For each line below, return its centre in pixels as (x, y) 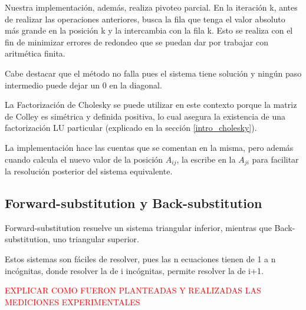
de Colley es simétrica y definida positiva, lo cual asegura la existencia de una (145, 116)
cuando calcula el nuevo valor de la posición (84, 159)
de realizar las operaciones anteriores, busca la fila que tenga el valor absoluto (145, 19)
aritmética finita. (35, 53)
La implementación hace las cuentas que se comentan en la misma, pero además (149, 147)
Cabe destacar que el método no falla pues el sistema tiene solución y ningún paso (153, 73)
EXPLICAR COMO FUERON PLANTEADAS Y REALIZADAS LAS (133, 290)
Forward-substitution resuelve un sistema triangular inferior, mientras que (138, 227)
